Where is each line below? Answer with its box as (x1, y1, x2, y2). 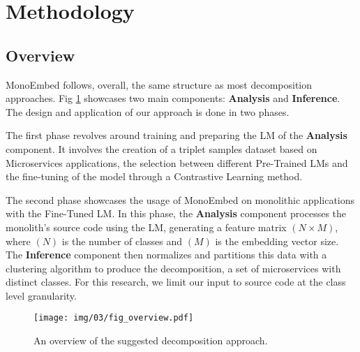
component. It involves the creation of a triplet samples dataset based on (6, 141, 317, 156)
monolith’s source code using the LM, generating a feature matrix (6, 219, 287, 234)
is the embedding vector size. (215, 233, 339, 248)
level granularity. (6, 288, 77, 302)
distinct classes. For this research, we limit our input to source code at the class (6, 274, 346, 289)
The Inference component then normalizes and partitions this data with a (6, 247, 327, 262)
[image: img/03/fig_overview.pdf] (33, 313, 194, 323)
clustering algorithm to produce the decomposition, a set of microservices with (6, 261, 341, 275)
